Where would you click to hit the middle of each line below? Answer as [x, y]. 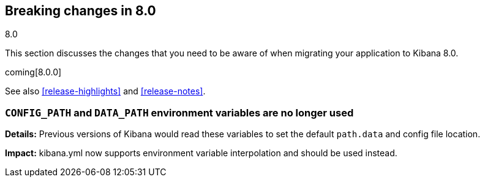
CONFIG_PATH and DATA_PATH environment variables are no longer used [179, 112]
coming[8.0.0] [33, 72]
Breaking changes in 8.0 [81, 11]
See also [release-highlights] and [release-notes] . [105, 91]
